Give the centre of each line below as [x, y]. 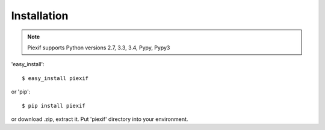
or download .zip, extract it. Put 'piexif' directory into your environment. [100, 119]
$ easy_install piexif [55, 78]
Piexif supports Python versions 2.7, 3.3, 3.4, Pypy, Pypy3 [99, 48]
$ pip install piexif [54, 106]
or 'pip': [21, 92]
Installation [40, 16]
